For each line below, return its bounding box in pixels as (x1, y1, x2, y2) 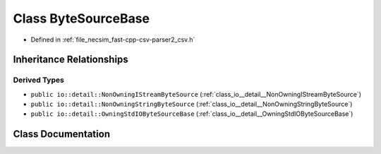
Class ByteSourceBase (13, 11, 150, 26)
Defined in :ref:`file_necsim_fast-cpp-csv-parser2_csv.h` (30, 35, 195, 44)
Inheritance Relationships (13, 54, 128, 66)
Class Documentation (13, 128, 111, 141)
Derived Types (13, 75, 65, 85)
